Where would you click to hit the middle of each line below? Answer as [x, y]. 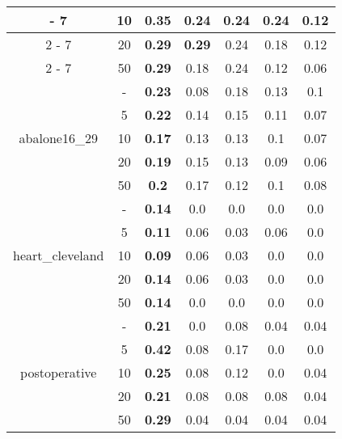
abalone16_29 [58, 138]
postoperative [59, 372]
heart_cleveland [59, 255]
